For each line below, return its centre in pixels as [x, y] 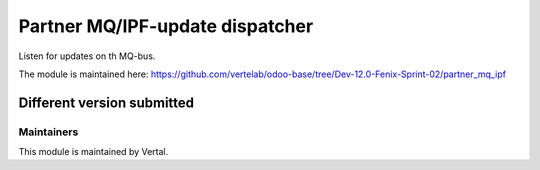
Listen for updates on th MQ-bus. [87, 56]
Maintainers [48, 132]
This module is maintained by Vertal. [93, 152]
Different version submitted [106, 102]
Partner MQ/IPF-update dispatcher [166, 26]
